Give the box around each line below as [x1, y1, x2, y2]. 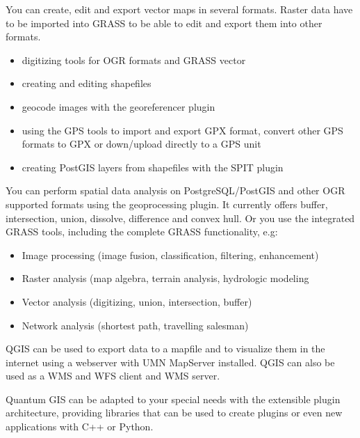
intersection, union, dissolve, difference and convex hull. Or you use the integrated [6, 210, 355, 225]
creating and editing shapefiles [22, 76, 152, 91]
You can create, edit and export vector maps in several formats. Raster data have [6, 2, 353, 16]
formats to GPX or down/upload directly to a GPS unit [22, 136, 261, 151]
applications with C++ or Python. [6, 419, 154, 434]
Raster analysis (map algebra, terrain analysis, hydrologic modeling [22, 271, 309, 286]
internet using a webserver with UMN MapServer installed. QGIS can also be [6, 354, 335, 369]
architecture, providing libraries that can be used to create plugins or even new [6, 405, 343, 420]
